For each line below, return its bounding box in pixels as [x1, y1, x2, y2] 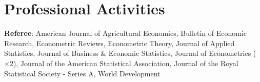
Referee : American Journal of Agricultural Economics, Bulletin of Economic [4, 28, 247, 38]
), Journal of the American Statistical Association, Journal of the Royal [13, 57, 238, 68]
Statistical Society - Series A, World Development [4, 68, 161, 78]
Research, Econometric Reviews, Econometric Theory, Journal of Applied [4, 37, 235, 48]
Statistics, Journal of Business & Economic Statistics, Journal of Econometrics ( [4, 48, 256, 58]
